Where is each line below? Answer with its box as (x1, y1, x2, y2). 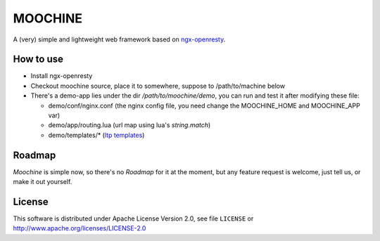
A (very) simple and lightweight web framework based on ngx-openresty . (13, 35, 226, 44)
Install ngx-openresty (30, 72, 93, 80)
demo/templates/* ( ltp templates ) (48, 131, 145, 139)
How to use (13, 53, 63, 65)
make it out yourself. (13, 178, 72, 186)
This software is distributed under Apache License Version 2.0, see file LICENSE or (13, 214, 254, 223)
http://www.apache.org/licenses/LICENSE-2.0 (13, 224, 146, 233)
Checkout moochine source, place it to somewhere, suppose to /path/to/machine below (30, 82, 285, 90)
